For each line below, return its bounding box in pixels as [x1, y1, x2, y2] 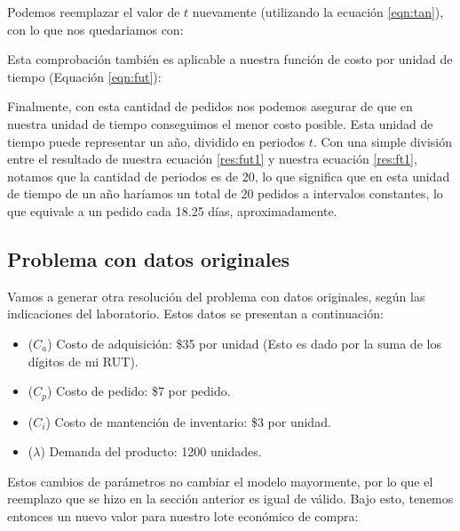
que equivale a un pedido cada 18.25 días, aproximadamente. [7, 201, 337, 220]
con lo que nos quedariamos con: [7, 20, 184, 38]
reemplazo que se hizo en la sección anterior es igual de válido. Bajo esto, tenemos [7, 489, 454, 508]
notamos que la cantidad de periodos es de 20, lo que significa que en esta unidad [7, 166, 450, 185]
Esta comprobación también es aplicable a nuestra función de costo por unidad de [7, 50, 453, 68]
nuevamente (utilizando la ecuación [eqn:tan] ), [192, 3, 444, 20]
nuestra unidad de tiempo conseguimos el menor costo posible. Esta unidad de [7, 114, 433, 133]
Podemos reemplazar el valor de [7, 3, 180, 20]
